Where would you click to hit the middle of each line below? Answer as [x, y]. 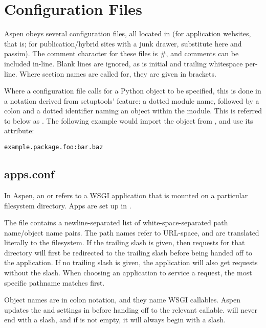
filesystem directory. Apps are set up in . [68, 205]
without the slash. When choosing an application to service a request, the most [128, 273]
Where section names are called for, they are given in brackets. [118, 73]
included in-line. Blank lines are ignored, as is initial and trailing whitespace [124, 63]
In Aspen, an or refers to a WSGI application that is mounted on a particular [126, 195]
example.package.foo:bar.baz [54, 147]
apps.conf [29, 174]
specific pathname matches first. [54, 282]
